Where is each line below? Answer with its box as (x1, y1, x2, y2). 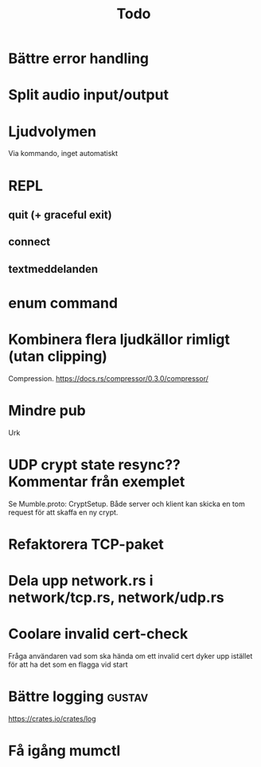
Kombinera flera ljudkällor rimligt (8, 331, 231, 348)
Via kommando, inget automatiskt (8, 149, 118, 158)
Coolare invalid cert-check (8, 625, 189, 643)
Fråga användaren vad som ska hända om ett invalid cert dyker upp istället (8, 651, 253, 660)
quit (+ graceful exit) (8, 208, 113, 221)
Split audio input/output (8, 86, 169, 104)
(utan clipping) (8, 348, 107, 366)
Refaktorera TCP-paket (8, 535, 165, 553)
